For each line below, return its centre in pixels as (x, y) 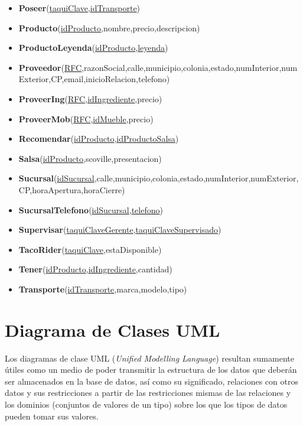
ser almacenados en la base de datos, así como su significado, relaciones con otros (151, 381)
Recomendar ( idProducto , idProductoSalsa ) (99, 139)
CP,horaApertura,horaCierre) (72, 189)
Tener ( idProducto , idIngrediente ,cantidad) (95, 269)
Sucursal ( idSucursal (56, 178)
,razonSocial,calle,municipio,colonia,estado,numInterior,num (190, 67)
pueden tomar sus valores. (52, 416)
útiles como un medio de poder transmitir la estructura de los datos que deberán (151, 370)
